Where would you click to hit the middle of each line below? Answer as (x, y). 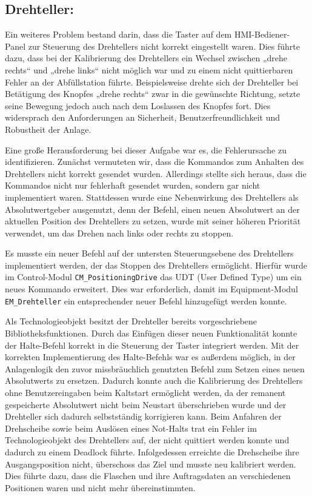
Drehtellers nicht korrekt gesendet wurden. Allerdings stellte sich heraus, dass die (156, 173)
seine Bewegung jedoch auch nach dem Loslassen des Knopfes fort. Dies (138, 105)
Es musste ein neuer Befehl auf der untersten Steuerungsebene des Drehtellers (149, 253)
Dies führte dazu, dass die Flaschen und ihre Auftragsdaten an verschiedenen (148, 476)
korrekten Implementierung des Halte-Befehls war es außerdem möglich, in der (150, 357)
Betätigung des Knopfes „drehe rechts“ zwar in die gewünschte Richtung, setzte (153, 94)
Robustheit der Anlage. (48, 129)
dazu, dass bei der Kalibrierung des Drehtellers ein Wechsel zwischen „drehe (146, 58)
